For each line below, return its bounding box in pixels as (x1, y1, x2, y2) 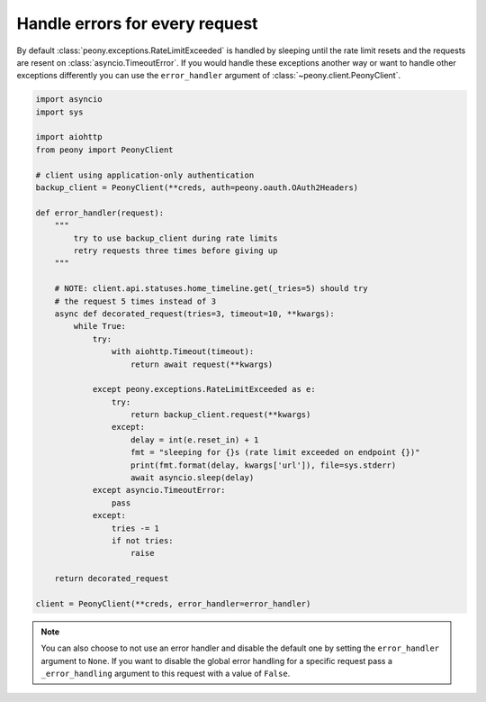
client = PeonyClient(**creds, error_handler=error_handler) (35, 598, 311, 608)
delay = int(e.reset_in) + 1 (130, 434, 259, 445)
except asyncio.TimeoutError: (92, 485, 226, 496)
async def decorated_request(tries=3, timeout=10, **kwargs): (54, 308, 335, 319)
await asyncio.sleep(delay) (130, 473, 255, 483)
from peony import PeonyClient (35, 144, 175, 155)
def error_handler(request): (35, 207, 165, 218)
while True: (73, 321, 126, 332)
